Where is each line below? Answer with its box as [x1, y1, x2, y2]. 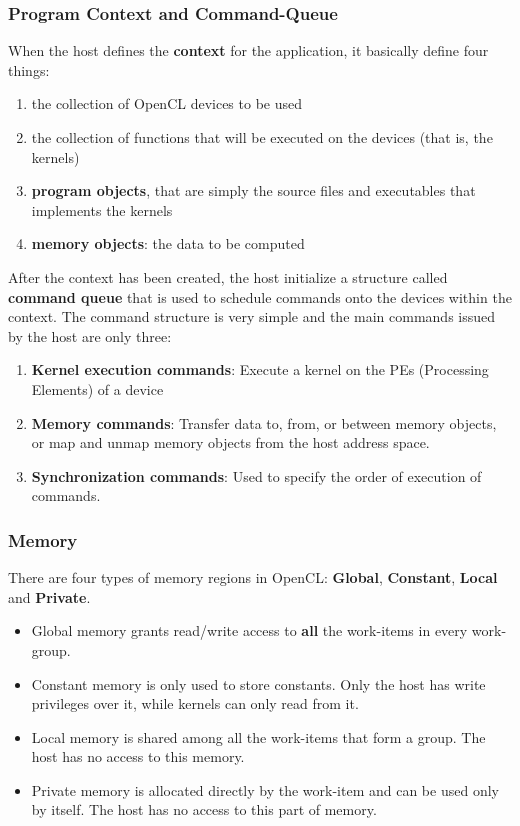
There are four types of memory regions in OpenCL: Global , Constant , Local [8, 567, 498, 588]
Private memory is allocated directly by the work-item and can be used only [31, 779, 499, 800]
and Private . [8, 586, 91, 607]
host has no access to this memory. [31, 746, 245, 767]
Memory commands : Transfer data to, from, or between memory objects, [31, 412, 497, 433]
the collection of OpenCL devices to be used [31, 93, 303, 114]
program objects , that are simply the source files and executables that [31, 180, 476, 201]
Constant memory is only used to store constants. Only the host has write [31, 673, 486, 694]
